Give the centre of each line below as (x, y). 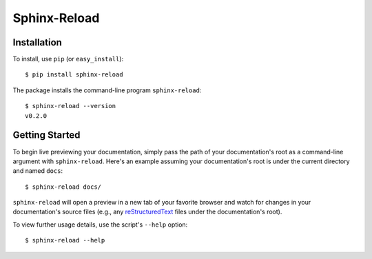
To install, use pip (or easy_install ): (68, 59)
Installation (37, 42)
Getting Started (46, 135)
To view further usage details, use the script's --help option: (100, 225)
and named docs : (38, 171)
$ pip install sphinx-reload (74, 75)
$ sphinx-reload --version (71, 106)
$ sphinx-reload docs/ (63, 187)
